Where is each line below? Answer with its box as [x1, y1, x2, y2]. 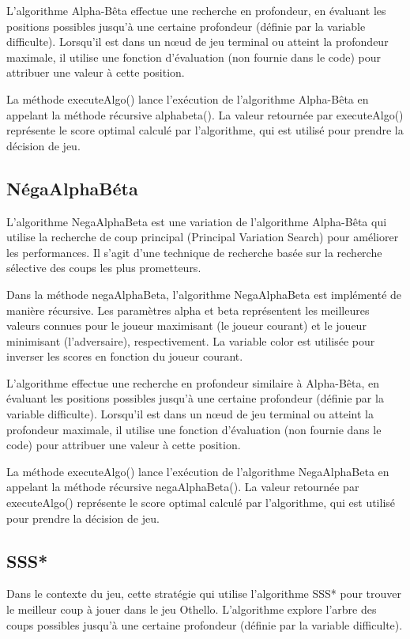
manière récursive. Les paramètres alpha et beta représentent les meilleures [6, 301, 370, 318]
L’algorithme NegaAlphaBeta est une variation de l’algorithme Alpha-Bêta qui [6, 213, 387, 229]
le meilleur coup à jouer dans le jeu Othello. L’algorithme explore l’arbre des [6, 601, 377, 618]
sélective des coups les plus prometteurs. [6, 259, 201, 276]
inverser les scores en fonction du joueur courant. [6, 348, 243, 365]
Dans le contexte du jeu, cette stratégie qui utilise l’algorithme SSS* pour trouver [6, 585, 401, 602]
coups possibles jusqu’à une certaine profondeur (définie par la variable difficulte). [6, 616, 403, 633]
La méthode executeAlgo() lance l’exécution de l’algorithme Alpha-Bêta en [6, 90, 369, 107]
